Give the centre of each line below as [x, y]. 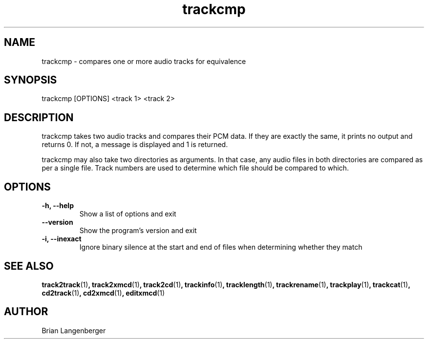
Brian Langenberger [74, 330]
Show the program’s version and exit [138, 231]
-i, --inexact [62, 239]
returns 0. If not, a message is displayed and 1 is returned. [135, 145]
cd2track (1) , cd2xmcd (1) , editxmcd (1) [103, 293]
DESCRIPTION [39, 117]
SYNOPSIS [31, 80]
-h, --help [58, 206]
